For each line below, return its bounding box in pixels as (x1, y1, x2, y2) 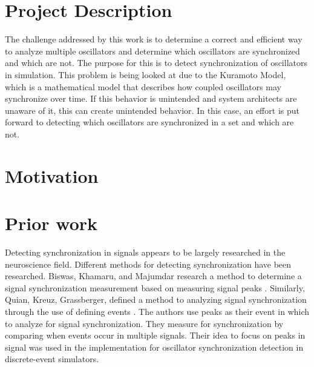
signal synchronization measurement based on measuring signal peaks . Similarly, (5, 281, 305, 294)
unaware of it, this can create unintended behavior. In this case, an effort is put (5, 104, 299, 116)
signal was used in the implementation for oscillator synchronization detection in (5, 340, 304, 353)
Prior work (5, 211, 98, 236)
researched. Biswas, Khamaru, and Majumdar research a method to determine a (5, 269, 302, 282)
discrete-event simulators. (5, 352, 99, 365)
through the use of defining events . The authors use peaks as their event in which (5, 305, 310, 317)
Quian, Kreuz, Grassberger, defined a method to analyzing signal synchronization (5, 293, 307, 306)
